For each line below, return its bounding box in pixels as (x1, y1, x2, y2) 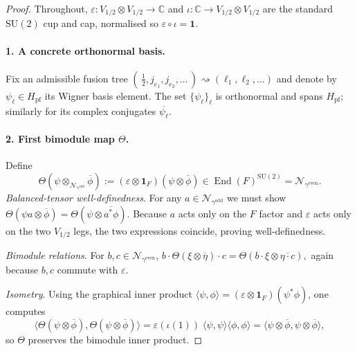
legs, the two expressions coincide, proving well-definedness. (73, 223, 326, 237)
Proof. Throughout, (6, 1, 88, 15)
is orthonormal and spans (215, 88, 323, 102)
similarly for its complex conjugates (6, 103, 156, 118)
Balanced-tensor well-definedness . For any (6, 190, 182, 204)
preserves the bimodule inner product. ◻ (28, 332, 203, 347)
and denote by (276, 71, 337, 85)
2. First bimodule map (6, 132, 115, 146)
